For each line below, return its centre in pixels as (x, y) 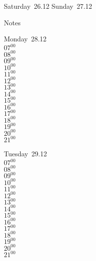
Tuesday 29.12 (26, 154)
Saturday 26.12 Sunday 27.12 (48, 6)
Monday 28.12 (25, 39)
